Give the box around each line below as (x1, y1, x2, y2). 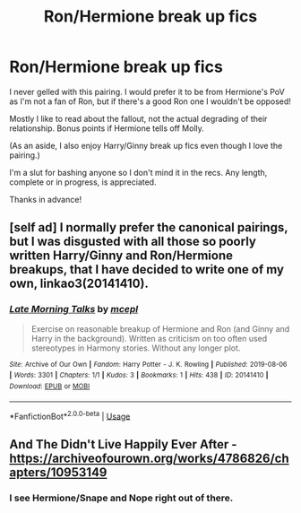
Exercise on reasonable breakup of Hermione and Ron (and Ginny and (30, 323, 290, 334)
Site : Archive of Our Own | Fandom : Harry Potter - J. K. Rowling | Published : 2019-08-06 (9, 360, 288, 369)
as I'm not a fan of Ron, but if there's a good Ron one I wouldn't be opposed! (9, 96, 291, 107)
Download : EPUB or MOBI (9, 381, 90, 391)
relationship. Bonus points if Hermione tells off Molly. (9, 123, 204, 134)
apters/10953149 (9, 465, 107, 480)
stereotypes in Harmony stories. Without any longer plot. (30, 343, 241, 353)
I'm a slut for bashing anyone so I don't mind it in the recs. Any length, (9, 167, 268, 178)
